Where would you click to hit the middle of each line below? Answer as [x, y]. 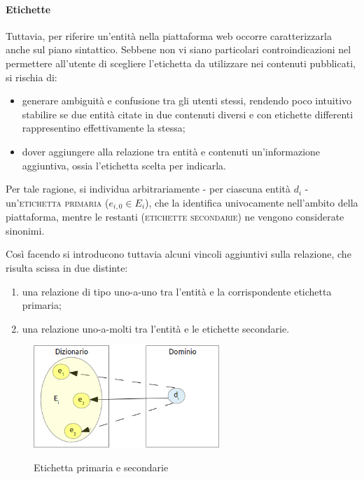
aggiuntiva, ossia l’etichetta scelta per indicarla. [124, 165]
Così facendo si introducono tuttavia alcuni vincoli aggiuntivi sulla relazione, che [178, 254]
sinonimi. [25, 230]
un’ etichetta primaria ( [57, 202]
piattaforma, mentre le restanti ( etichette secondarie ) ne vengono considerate [175, 217]
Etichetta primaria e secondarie [101, 467]
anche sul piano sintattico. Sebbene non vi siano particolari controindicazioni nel [178, 49]
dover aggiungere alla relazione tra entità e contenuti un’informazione [171, 151]
